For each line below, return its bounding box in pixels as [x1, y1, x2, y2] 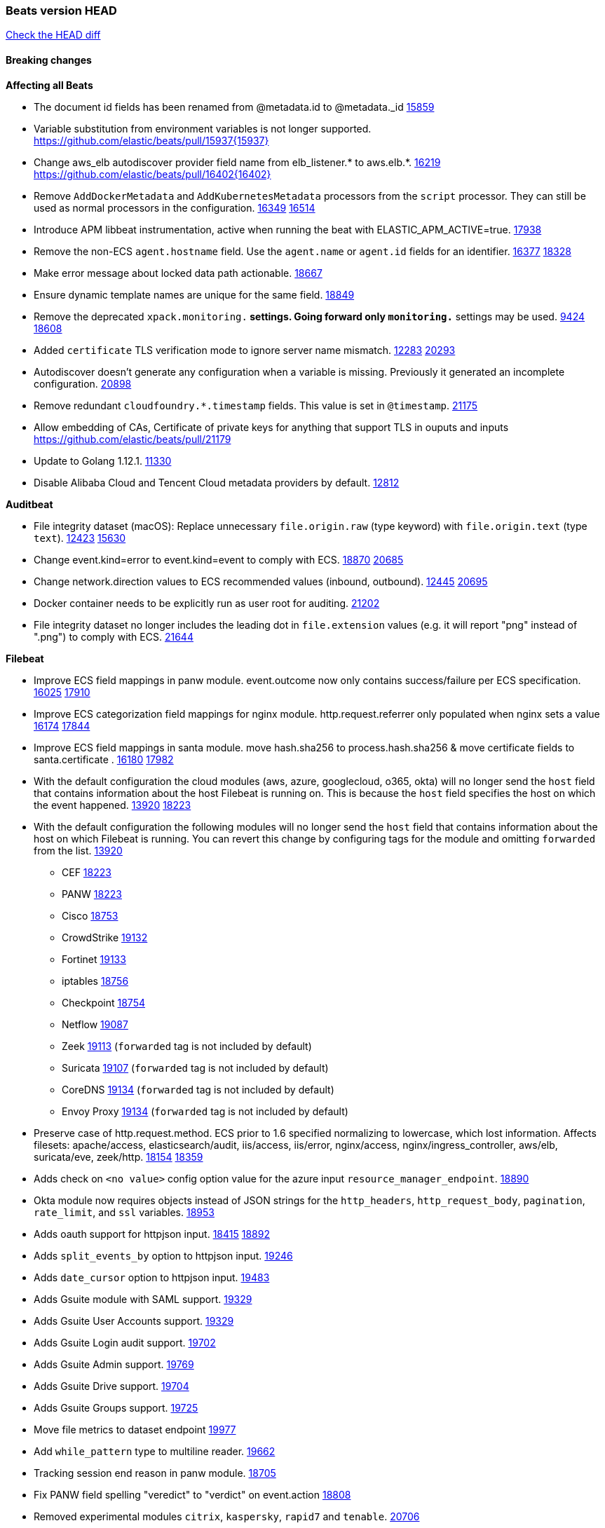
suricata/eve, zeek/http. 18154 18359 [34, 1150, 203, 1163]
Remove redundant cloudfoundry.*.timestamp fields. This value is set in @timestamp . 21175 [34, 399, 478, 411]
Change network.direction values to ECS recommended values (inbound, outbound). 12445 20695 [34, 575, 488, 587]
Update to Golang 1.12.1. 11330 [34, 454, 172, 467]
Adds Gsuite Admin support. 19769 [34, 1358, 194, 1370]
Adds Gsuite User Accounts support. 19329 [34, 1314, 234, 1327]
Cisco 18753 [62, 909, 118, 922]
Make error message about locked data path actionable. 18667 [34, 266, 322, 279]
